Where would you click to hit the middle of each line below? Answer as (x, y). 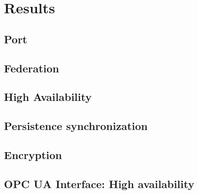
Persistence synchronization (76, 126)
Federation (32, 68)
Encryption (33, 154)
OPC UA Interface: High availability (99, 183)
